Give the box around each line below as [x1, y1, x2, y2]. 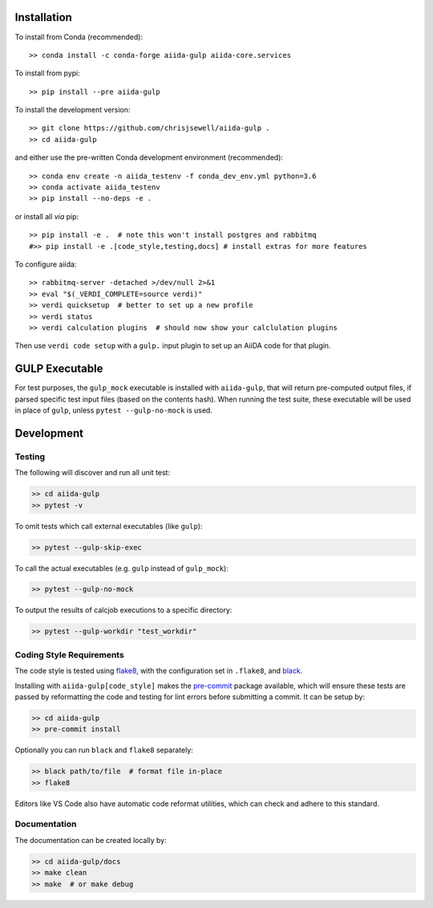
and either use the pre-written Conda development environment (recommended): [14, 153, 284, 162]
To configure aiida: [14, 259, 77, 269]
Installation [14, 10, 72, 24]
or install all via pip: [14, 211, 79, 221]
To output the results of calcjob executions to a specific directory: [14, 605, 233, 615]
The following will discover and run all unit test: [14, 468, 171, 478]
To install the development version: [14, 105, 131, 115]
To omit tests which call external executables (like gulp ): [14, 521, 203, 531]
